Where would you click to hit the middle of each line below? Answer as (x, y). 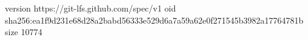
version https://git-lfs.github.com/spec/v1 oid (91, 8)
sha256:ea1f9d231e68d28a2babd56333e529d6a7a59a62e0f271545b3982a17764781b (154, 20)
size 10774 (24, 32)
